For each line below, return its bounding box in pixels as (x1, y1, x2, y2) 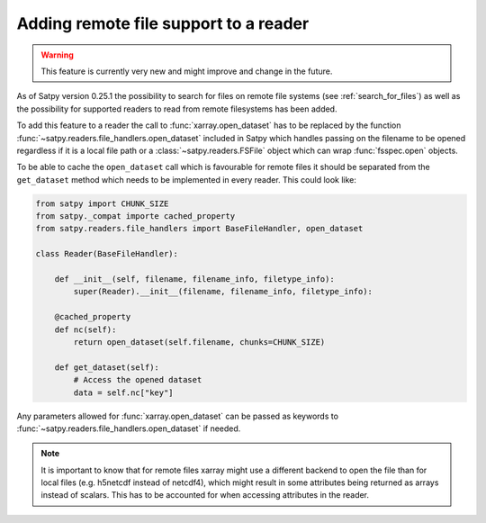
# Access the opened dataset (73, 374, 202, 385)
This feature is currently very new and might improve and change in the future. (40, 66, 333, 77)
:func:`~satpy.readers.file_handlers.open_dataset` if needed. (16, 423, 241, 434)
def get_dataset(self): (54, 362, 159, 373)
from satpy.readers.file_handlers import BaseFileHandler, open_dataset (35, 223, 364, 234)
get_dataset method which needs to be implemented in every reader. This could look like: (16, 174, 357, 185)
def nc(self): (54, 324, 117, 335)
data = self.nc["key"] (73, 387, 175, 398)
